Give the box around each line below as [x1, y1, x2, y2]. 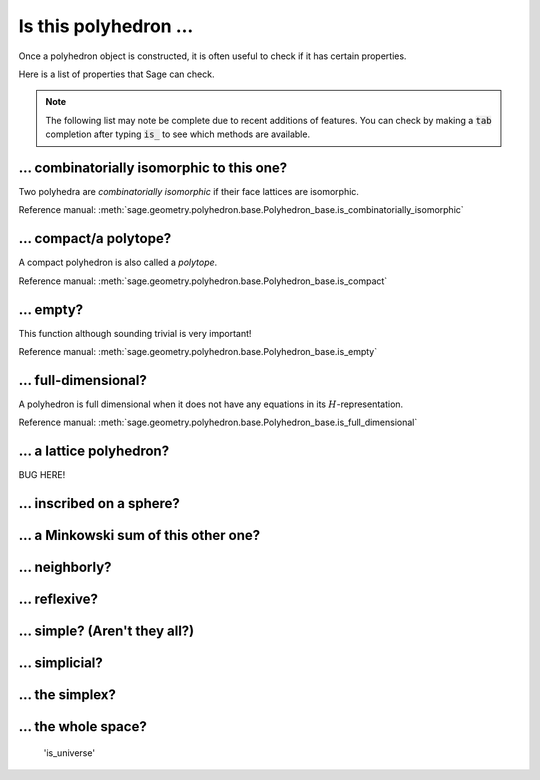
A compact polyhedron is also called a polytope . [18, 256, 218, 269]
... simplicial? [18, 655, 104, 672]
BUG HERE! [18, 469, 66, 481]
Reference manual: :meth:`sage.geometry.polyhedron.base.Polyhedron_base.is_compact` [18, 275, 388, 287]
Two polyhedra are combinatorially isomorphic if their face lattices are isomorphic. [18, 186, 360, 198]
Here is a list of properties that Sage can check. [18, 68, 215, 80]
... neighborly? [18, 559, 112, 576]
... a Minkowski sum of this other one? [18, 527, 260, 544]
